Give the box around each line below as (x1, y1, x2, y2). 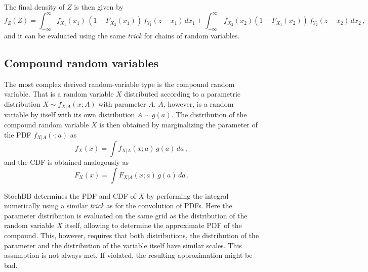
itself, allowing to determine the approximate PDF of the (65, 220, 242, 231)
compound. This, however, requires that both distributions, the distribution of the (4, 230, 259, 240)
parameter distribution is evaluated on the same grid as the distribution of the (4, 210, 248, 220)
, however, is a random (163, 98, 234, 109)
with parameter (98, 98, 146, 109)
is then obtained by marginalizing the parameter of (99, 119, 258, 129)
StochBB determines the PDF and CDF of (4, 190, 136, 201)
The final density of (4, 2, 65, 12)
